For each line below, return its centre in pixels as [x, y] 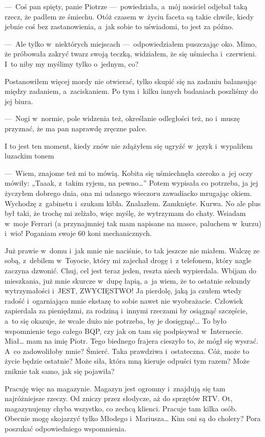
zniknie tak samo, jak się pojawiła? [60, 371]
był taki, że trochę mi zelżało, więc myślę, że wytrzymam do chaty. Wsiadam [125, 213]
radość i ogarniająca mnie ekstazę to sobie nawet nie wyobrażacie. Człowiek [124, 300]
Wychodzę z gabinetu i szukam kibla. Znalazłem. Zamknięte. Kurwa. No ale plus [133, 203]
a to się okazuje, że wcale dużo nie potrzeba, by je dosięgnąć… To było [116, 321]
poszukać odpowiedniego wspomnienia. [66, 428]
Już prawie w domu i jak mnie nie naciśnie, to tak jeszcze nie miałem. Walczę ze [132, 250]
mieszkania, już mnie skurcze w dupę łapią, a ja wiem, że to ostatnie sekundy [128, 280]
